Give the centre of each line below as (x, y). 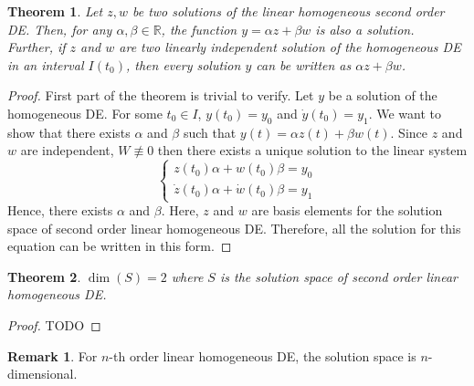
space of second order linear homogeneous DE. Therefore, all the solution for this (234, 228)
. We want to (405, 113)
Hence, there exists (60, 210)
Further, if (37, 47)
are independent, (67, 150)
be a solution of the (383, 95)
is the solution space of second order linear (338, 276)
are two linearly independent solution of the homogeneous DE (290, 47)
